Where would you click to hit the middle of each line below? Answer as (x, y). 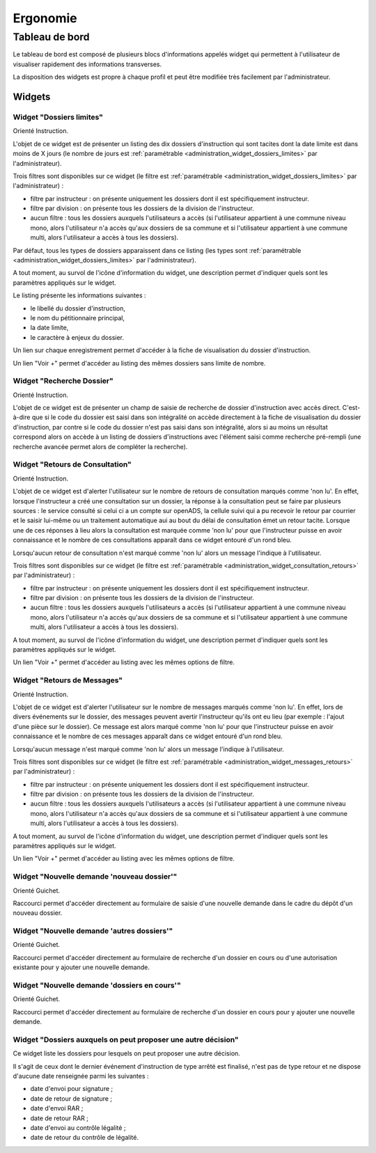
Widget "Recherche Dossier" (63, 381)
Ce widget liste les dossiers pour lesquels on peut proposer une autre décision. (126, 1053)
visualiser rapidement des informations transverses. (87, 64)
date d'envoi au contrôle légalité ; (78, 1128)
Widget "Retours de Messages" (68, 680)
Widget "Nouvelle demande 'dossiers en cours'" (97, 985)
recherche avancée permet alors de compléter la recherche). (100, 446)
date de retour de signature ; (71, 1098)
